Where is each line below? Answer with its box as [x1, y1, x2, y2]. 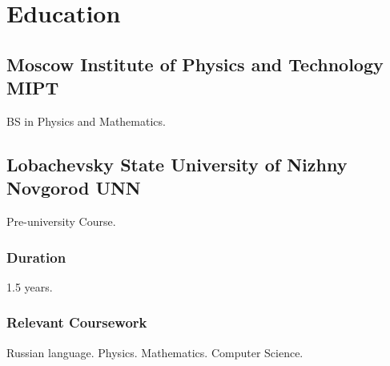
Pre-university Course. [6, 213, 116, 230]
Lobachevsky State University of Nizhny [6, 151, 348, 176]
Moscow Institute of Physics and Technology [6, 51, 384, 76]
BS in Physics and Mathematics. [6, 112, 166, 129]
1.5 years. [6, 278, 53, 295]
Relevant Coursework [6, 312, 147, 332]
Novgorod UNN [6, 175, 141, 200]
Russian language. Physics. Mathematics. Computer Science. [6, 344, 304, 360]
